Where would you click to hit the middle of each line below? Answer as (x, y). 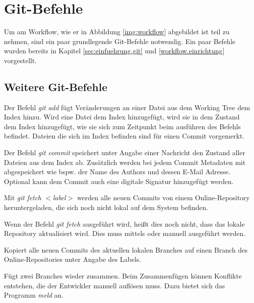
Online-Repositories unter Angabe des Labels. (73, 259)
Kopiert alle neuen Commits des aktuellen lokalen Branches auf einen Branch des (126, 249)
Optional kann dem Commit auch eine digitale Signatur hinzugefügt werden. (119, 181)
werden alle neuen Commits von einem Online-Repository (163, 198)
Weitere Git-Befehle (56, 86)
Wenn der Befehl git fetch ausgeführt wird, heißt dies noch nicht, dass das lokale (124, 223)
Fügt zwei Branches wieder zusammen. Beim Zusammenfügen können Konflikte (123, 276)
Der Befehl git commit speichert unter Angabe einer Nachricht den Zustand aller (125, 152)
